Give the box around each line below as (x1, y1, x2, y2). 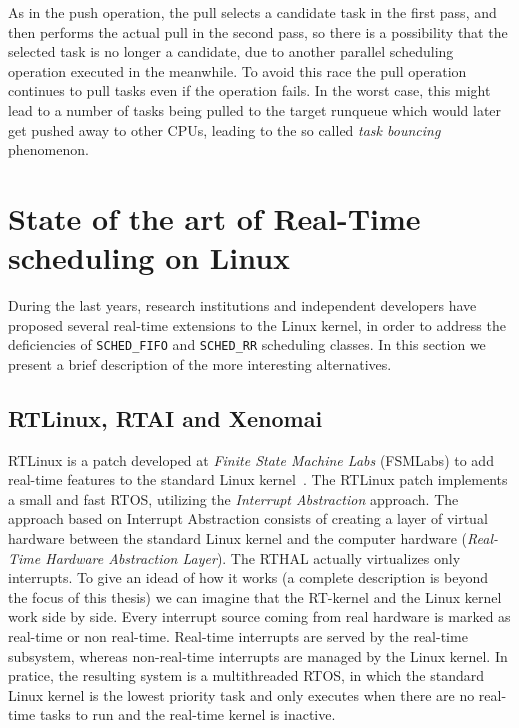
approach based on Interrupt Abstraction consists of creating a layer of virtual (8, 508, 488, 529)
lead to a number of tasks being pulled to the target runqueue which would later (8, 99, 502, 120)
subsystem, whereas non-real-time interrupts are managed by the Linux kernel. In (8, 645, 508, 666)
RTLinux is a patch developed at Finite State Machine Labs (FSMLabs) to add (8, 449, 494, 470)
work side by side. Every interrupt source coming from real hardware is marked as (8, 606, 511, 627)
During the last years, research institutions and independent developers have (8, 295, 477, 316)
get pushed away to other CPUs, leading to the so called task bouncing (8, 119, 441, 140)
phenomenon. (8, 139, 89, 160)
